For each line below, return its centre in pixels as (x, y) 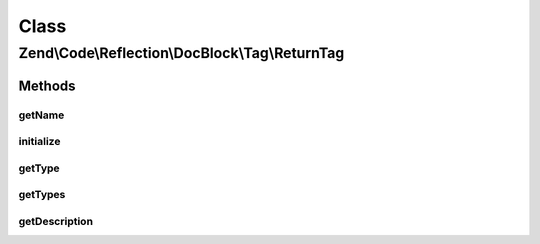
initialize (39, 142)
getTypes (42, 195)
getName (41, 115)
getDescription (56, 221)
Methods (47, 85)
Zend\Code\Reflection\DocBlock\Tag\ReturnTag (181, 53)
